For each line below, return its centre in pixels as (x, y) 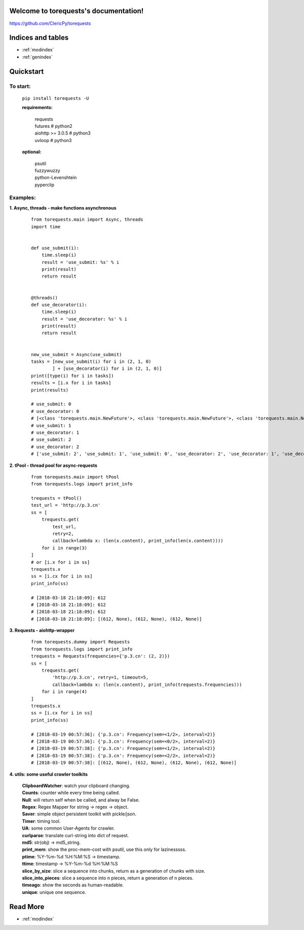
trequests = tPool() (56, 498)
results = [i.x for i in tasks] (71, 383)
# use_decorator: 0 (55, 411)
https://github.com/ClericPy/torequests (50, 23)
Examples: (23, 198)
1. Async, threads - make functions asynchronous (63, 208)
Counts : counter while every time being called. (71, 793)
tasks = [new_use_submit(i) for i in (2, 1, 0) (91, 362)
